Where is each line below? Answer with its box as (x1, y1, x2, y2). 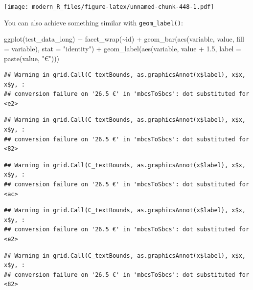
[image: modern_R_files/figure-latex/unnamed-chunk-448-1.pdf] (4, 3, 214, 10)
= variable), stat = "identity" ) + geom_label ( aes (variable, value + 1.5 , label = (4, 43, 241, 53)
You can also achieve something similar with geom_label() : (4, 17, 183, 27)
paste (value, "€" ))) (4, 53, 60, 63)
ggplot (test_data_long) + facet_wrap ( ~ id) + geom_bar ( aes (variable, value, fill (4, 34, 244, 44)
